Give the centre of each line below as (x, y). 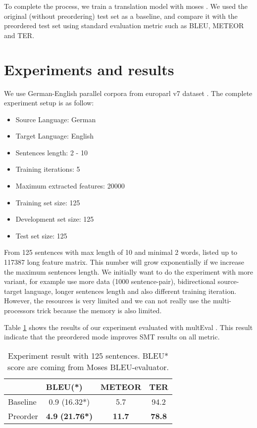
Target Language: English (55, 136)
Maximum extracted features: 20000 (70, 186)
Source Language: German (56, 119)
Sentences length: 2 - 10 (51, 152)
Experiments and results (89, 69)
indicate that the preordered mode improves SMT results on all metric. (112, 337)
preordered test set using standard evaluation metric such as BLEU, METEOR (124, 25)
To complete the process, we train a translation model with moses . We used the (126, 6)
